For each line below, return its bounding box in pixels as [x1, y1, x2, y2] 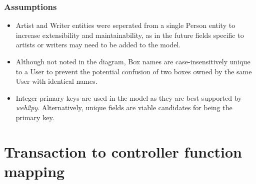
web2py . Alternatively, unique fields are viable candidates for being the [15, 102, 232, 113]
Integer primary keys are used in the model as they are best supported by [15, 92, 242, 103]
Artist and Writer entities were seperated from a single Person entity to [15, 20, 235, 30]
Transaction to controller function [4, 141, 242, 162]
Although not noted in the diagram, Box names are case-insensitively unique [15, 56, 250, 66]
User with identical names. [15, 76, 97, 86]
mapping [4, 161, 65, 181]
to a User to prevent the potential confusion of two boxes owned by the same [15, 66, 252, 76]
